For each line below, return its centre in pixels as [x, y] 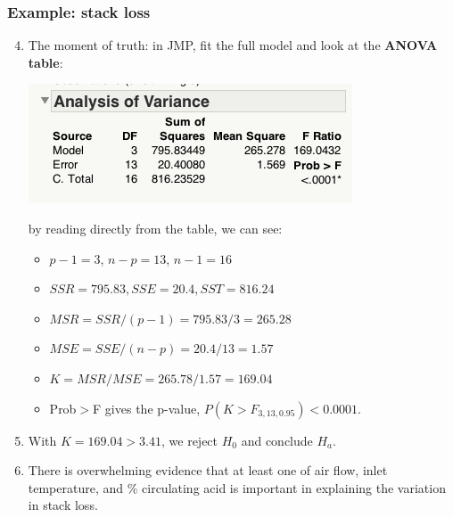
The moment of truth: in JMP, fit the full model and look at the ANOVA [233, 45]
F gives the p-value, [147, 408]
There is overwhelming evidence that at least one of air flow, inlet [208, 470]
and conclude [277, 440]
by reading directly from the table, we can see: [155, 228]
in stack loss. [63, 505]
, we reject [190, 440]
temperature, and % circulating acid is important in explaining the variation [237, 487]
